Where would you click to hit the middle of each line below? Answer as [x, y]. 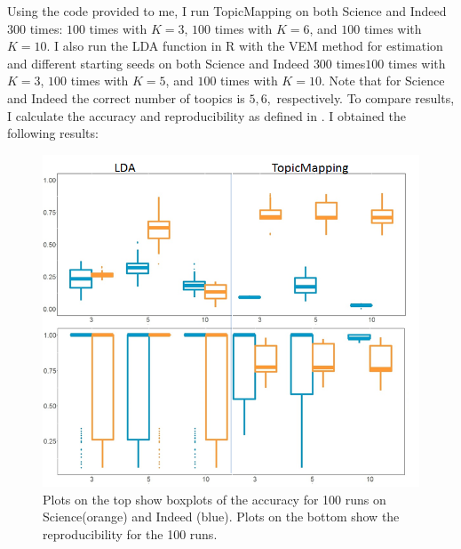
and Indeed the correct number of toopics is [126, 97]
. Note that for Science [383, 81]
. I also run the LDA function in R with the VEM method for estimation [245, 46]
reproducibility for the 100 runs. [130, 534]
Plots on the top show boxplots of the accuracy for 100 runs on [215, 499]
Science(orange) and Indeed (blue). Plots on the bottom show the [221, 517]
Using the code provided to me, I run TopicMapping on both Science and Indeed [227, 11]
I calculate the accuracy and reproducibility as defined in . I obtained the [207, 115]
